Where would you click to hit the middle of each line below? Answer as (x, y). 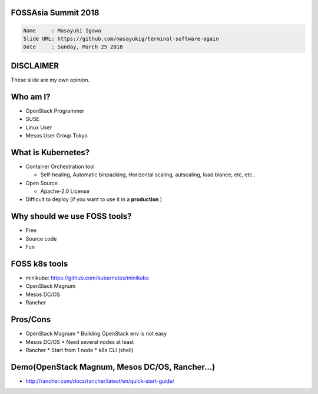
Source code (41, 238)
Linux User (39, 127)
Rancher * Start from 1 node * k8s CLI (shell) (79, 350)
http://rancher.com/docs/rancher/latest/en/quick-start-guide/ (100, 381)
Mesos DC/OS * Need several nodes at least (80, 342)
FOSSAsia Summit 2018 (55, 13)
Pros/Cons (31, 319)
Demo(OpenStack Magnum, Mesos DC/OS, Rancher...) (113, 367)
